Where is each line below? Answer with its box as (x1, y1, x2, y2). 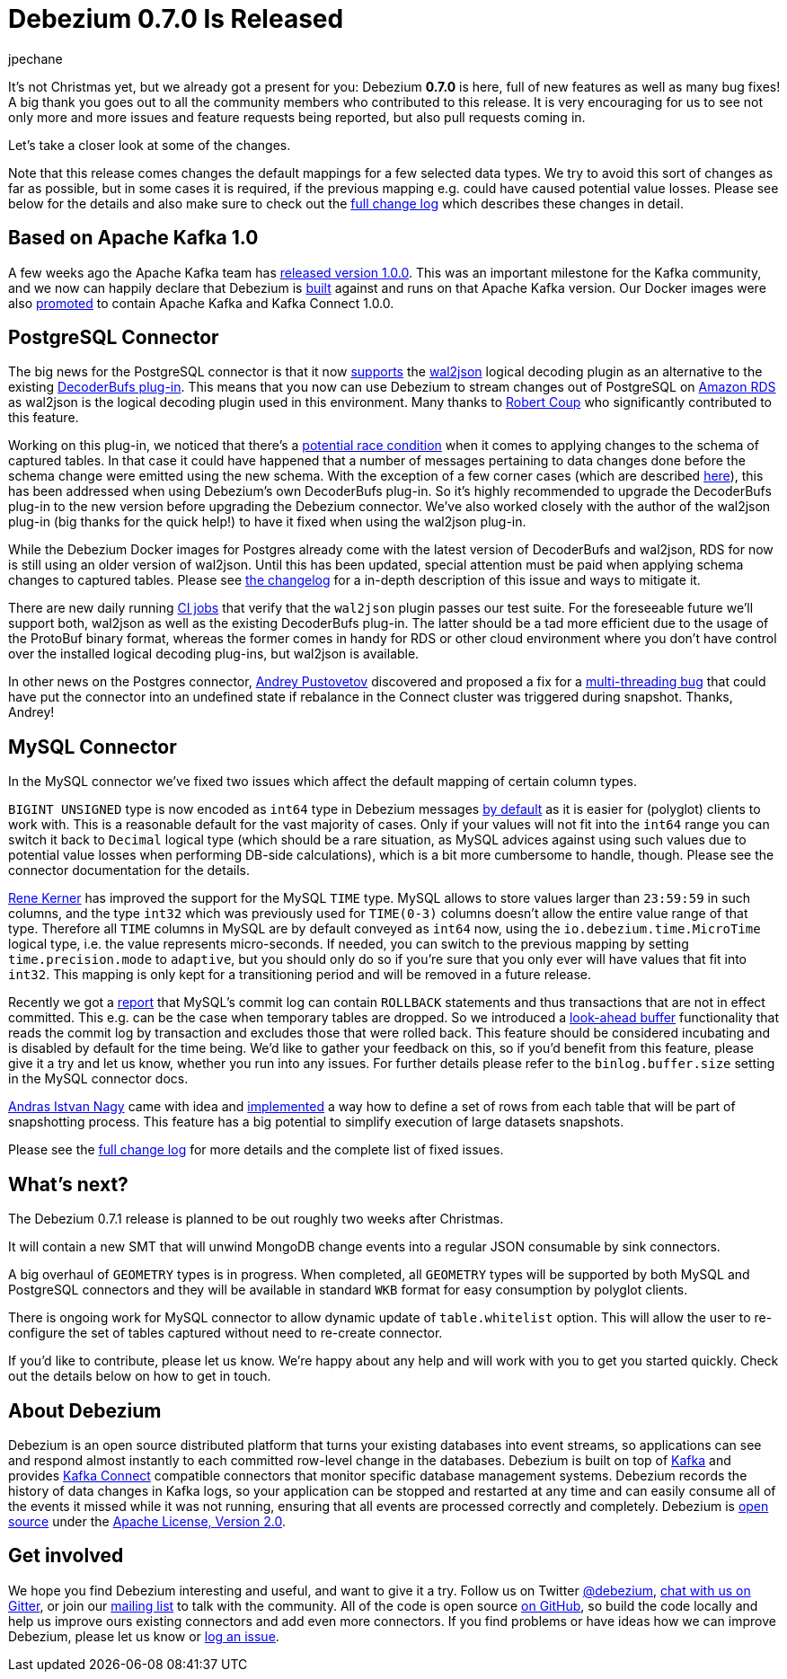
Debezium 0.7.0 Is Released (8, 4, 344, 34)
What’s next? (8, 1172, 128, 1196)
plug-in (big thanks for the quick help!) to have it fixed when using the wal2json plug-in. (8, 514, 526, 530)
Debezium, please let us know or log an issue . (8, 1628, 279, 1644)
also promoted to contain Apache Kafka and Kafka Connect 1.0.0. (8, 295, 394, 311)
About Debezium (8, 1399, 162, 1422)
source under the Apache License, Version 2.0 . (8, 1513, 287, 1529)
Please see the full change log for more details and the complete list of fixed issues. (8, 1142, 504, 1158)
